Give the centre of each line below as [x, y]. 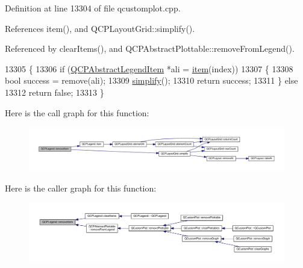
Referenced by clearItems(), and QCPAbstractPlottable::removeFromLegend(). [150, 48]
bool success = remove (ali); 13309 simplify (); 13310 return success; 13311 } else [151, 80]
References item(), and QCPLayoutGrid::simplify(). [100, 28]
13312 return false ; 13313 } [55, 92]
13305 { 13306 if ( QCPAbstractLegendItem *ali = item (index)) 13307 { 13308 [149, 68]
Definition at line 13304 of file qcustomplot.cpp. [93, 8]
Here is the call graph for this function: [77, 112]
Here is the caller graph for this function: [81, 188]
